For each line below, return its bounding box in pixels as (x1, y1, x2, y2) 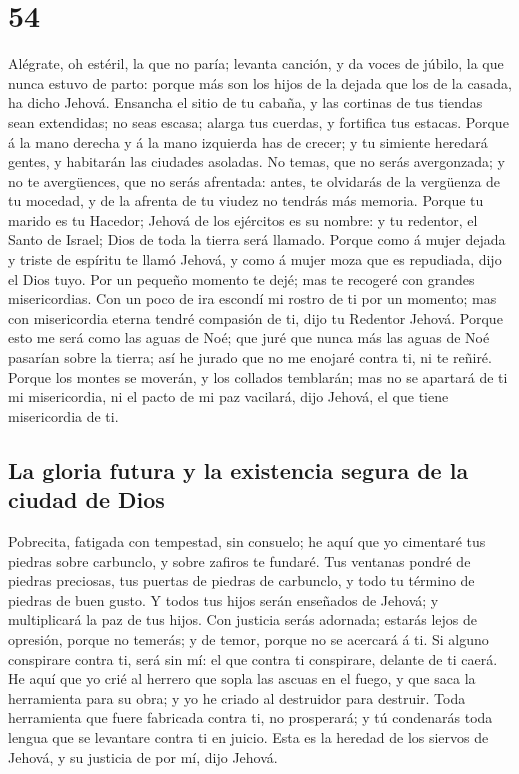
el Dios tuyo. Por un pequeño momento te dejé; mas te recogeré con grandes (8, 268, 475, 289)
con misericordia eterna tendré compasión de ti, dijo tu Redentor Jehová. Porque (8, 307, 503, 328)
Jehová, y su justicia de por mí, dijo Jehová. (8, 746, 278, 767)
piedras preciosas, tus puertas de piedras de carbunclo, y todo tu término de (8, 570, 475, 591)
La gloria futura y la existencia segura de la (8, 454, 469, 485)
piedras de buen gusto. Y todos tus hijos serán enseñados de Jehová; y (8, 589, 439, 610)
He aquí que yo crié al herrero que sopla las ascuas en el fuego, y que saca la (8, 668, 476, 689)
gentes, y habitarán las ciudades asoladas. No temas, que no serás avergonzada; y (8, 151, 505, 172)
